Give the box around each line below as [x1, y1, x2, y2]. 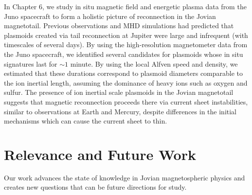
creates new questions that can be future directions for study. [4, 182, 187, 192]
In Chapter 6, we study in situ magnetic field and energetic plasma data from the [4, 1, 247, 11]
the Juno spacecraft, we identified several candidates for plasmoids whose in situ [4, 49, 243, 59]
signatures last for [4, 58, 57, 69]
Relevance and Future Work [4, 144, 196, 164]
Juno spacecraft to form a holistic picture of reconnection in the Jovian [4, 11, 216, 21]
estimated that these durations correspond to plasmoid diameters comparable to [4, 68, 243, 78]
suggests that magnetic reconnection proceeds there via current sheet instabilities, [4, 96, 248, 106]
